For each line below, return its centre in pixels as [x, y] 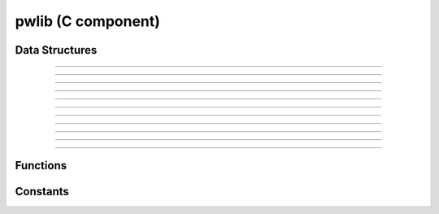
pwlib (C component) [87, 21]
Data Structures [56, 50]
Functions [41, 166]
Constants [42, 192]
